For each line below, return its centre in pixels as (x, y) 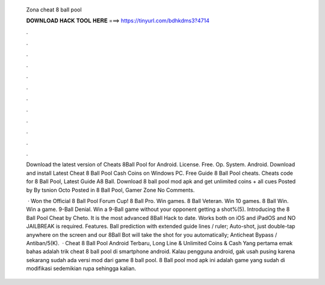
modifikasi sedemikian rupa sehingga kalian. (81, 269)
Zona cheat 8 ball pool (54, 10)
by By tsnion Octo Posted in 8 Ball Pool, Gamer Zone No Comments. (110, 190)
